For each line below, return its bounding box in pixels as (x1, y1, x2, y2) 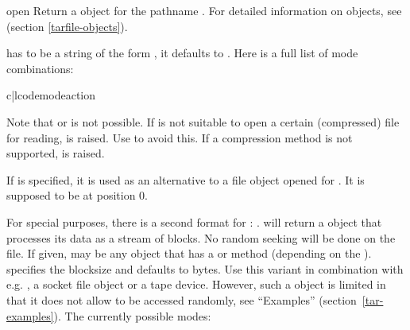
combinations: (6, 60, 74, 76)
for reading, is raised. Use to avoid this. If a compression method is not (6, 129, 353, 146)
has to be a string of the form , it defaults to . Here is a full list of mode (6, 45, 358, 61)
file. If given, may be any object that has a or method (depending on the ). (6, 245, 372, 262)
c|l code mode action (6, 87, 96, 103)
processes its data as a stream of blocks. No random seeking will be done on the (6, 229, 396, 246)
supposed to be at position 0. (6, 187, 148, 204)
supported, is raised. (6, 145, 105, 161)
